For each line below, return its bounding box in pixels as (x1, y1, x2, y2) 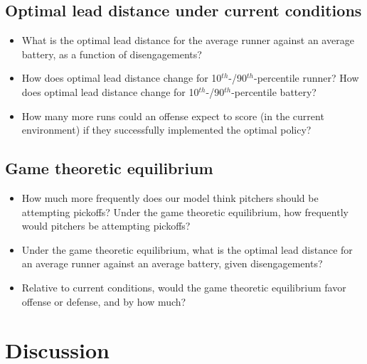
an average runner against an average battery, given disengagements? (21, 256, 323, 271)
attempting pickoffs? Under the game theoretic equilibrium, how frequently (21, 204, 349, 219)
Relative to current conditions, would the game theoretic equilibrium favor (21, 279, 346, 294)
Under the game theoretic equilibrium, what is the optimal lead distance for (21, 242, 353, 257)
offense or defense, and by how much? (21, 294, 186, 309)
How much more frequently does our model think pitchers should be (21, 190, 319, 205)
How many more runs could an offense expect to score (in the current (21, 108, 324, 123)
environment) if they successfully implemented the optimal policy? (21, 122, 312, 137)
